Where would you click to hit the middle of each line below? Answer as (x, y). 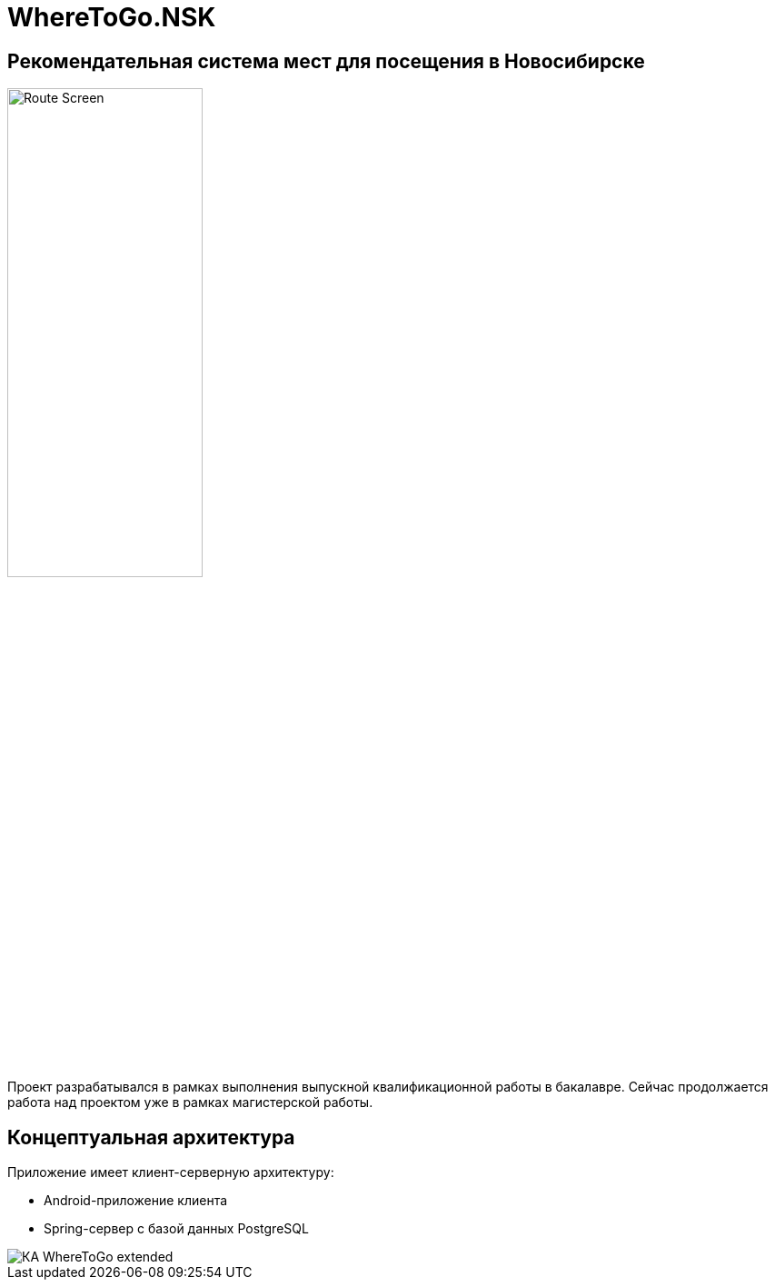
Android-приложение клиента (136, 1201)
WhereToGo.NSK (112, 17)
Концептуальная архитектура (151, 1137)
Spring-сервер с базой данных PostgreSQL (176, 1229)
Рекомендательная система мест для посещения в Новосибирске (326, 61)
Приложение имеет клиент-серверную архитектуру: (171, 1172)
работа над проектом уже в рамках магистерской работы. (190, 1102)
